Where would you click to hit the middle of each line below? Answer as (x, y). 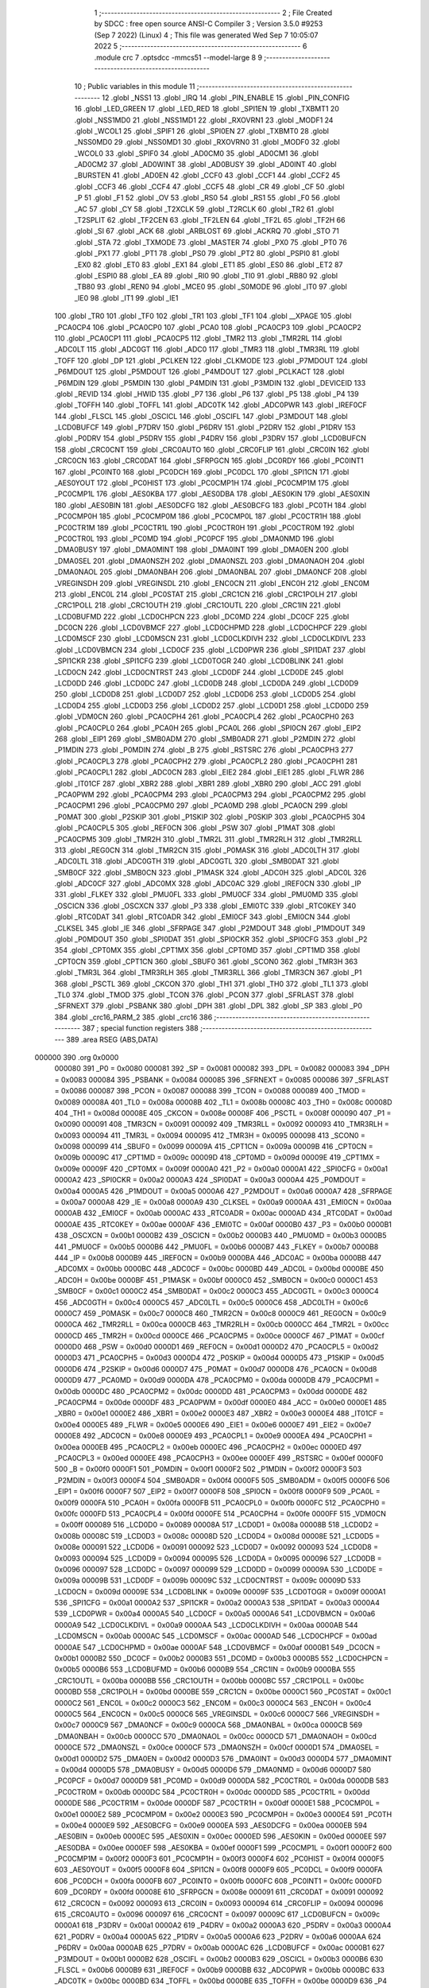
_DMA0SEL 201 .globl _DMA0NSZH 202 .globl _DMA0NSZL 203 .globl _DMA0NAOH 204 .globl (209, 561)
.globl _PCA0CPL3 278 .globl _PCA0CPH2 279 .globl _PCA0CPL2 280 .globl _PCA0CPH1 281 (206, 761)
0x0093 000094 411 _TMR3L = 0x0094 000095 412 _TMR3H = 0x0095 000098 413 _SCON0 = (210, 1135)
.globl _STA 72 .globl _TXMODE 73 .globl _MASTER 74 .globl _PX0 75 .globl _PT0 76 (211, 242)
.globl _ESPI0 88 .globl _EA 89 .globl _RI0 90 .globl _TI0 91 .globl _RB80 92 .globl (206, 275)
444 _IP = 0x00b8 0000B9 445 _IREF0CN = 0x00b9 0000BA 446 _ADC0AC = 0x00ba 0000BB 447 (218, 1257)
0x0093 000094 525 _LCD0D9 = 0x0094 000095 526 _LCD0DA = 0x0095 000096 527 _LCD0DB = (218, 1558)
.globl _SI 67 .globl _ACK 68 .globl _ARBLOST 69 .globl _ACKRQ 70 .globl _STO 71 (207, 231)
